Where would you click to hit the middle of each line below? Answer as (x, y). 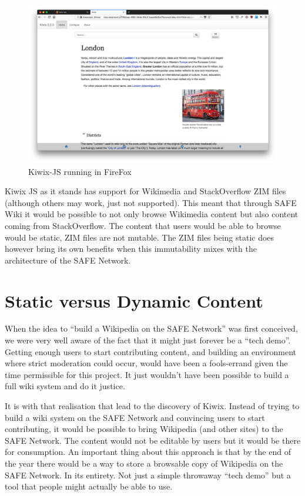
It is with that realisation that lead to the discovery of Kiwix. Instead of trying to (152, 406)
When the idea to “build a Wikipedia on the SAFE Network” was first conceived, (151, 328)
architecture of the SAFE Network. (68, 260)
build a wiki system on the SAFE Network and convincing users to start (135, 417)
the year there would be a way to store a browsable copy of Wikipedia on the (144, 463)
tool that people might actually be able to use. (89, 486)
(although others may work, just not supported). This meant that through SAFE (151, 202)
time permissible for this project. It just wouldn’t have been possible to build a (147, 374)
